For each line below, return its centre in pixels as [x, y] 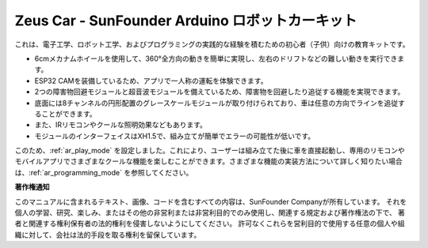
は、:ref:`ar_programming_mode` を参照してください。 [104, 172]
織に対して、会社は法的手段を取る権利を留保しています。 [108, 235]
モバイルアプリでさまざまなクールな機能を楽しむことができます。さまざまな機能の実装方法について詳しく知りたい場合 [209, 161]
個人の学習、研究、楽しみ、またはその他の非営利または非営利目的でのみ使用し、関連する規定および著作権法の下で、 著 [210, 212]
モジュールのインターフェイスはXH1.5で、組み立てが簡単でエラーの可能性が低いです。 [175, 136]
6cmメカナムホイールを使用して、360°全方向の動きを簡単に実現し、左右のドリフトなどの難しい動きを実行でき [216, 58]
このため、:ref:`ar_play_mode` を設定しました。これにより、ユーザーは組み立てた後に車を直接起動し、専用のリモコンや [210, 151]
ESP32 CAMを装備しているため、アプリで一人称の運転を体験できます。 [151, 81]
